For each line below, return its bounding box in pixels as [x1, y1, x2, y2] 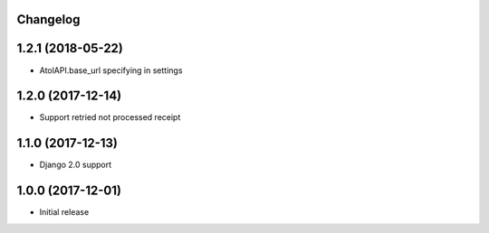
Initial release [39, 207, 90, 218]
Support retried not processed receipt [39, 112, 181, 123]
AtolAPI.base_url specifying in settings [39, 64, 183, 76]
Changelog [16, 12, 81, 27]
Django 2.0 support [39, 159, 112, 171]
